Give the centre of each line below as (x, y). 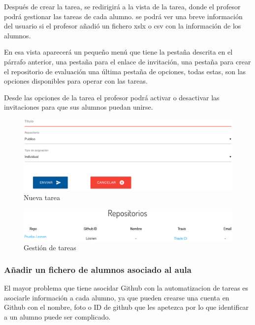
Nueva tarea (42, 197)
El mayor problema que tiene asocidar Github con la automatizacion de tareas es (126, 288)
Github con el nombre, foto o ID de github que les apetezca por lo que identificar (127, 307)
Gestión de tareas (50, 248)
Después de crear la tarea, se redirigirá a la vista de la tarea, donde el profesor (122, 6)
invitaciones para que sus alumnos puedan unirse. (79, 107)
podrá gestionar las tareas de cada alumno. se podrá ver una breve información (123, 16)
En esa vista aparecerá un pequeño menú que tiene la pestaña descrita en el (118, 52)
